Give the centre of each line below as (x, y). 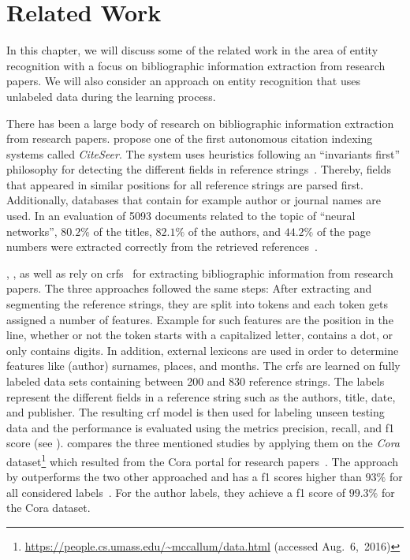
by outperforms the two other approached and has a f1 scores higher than (184, 477)
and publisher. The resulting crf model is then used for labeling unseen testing (196, 412)
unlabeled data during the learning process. (111, 96)
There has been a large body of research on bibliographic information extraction (200, 123)
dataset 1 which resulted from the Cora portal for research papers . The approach (202, 460)
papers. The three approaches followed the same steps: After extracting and (189, 288)
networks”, (32, 231)
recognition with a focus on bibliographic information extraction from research (196, 65)
